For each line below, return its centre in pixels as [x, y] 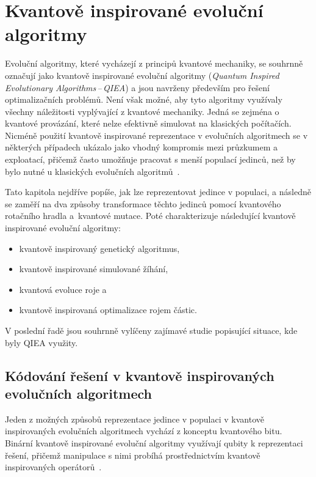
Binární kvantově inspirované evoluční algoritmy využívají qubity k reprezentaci [154, 442]
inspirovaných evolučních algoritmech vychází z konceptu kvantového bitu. [144, 431]
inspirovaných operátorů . [53, 467]
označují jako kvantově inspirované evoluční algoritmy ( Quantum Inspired [142, 75]
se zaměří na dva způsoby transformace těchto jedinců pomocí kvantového [143, 203]
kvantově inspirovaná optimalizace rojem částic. [108, 310]
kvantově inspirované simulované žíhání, [94, 269]
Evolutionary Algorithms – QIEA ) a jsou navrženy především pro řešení [137, 87]
